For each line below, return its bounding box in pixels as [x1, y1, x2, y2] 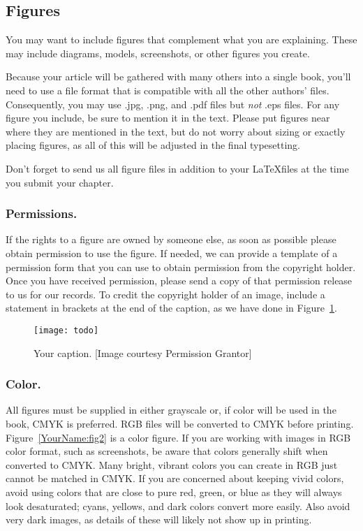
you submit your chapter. [6, 175, 114, 189]
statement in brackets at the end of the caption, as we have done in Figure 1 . [6, 300, 337, 315]
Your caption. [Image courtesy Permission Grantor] [34, 345, 252, 360]
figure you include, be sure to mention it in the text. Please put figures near [6, 110, 330, 125]
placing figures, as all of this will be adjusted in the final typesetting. [6, 138, 301, 152]
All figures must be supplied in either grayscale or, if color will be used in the [6, 402, 336, 417]
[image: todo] [34, 325, 99, 335]
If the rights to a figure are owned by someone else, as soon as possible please [6, 232, 336, 247]
